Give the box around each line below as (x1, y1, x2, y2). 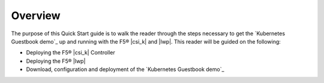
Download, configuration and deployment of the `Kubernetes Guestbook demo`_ (26, 66, 224, 73)
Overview (11, 9, 61, 22)
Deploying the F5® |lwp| (26, 57, 86, 64)
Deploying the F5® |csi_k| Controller (26, 49, 115, 56)
